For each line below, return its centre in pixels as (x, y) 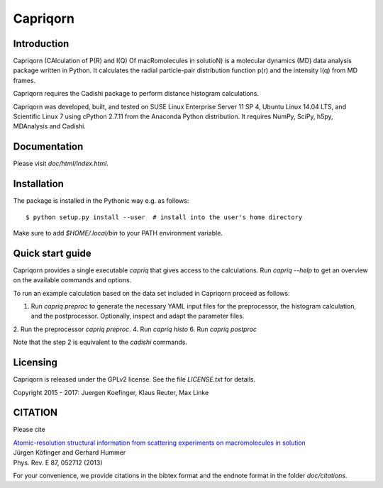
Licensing (35, 363)
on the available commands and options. (72, 280)
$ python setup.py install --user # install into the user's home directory (164, 217)
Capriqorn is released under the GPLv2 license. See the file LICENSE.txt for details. (134, 379)
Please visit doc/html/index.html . (61, 164)
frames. (24, 80)
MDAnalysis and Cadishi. (50, 126)
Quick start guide (52, 253)
